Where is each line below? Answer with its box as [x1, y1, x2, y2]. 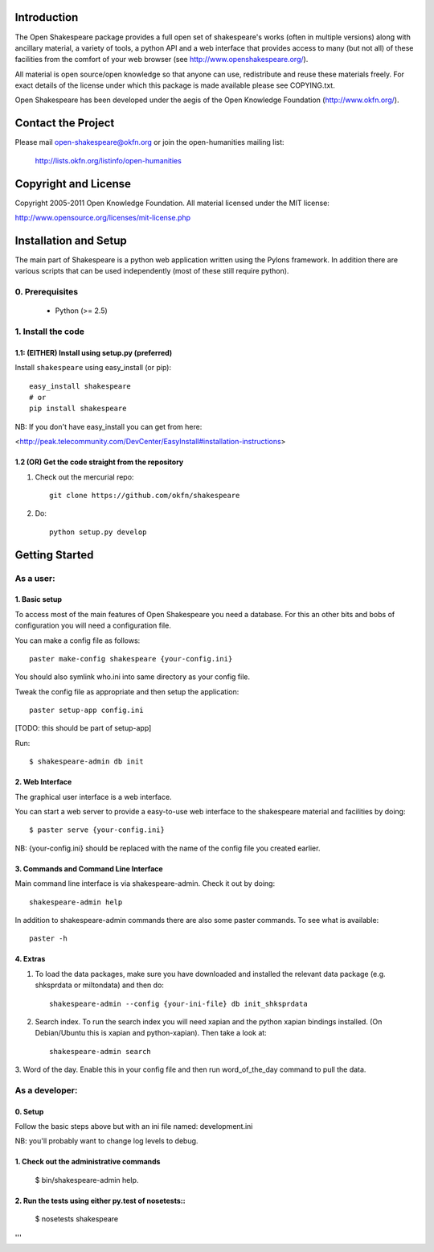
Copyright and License [14, 177, 132, 191]
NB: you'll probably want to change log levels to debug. [14, 1136, 199, 1146]
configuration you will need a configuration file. [14, 620, 172, 631]
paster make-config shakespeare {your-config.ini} [29, 654, 233, 663]
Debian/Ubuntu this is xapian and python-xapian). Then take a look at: [35, 1028, 267, 1038]
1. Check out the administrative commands [14, 1157, 161, 1167]
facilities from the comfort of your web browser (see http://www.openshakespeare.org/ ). [14, 55, 309, 64]
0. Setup [14, 1106, 44, 1116]
